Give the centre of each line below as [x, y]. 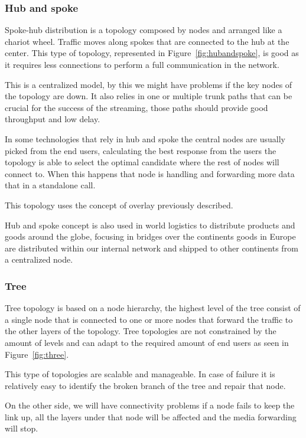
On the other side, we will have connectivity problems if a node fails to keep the [150, 405]
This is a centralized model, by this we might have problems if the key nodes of [149, 84]
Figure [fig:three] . [37, 354]
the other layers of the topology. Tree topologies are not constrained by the [141, 331]
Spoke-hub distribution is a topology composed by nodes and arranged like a [144, 30]
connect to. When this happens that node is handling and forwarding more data [150, 173]
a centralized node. [39, 259]
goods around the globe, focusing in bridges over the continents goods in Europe [150, 236]
